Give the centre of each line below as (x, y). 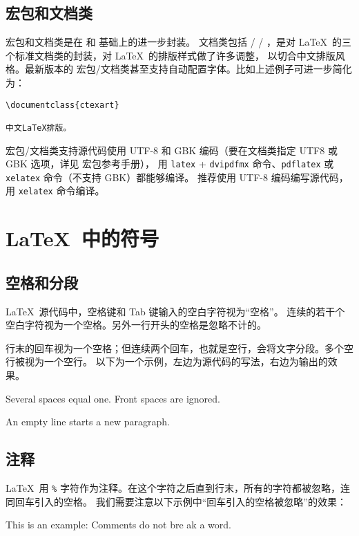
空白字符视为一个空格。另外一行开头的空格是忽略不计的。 (136, 325)
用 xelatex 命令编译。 (55, 191)
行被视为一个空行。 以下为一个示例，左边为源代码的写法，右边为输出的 (167, 361)
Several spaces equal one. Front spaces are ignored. (113, 398)
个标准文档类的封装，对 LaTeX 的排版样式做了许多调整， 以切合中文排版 (171, 55)
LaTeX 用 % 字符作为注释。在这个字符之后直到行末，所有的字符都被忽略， (173, 488)
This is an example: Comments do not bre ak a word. (118, 525)
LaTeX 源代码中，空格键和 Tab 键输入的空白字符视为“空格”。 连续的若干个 (175, 311)
